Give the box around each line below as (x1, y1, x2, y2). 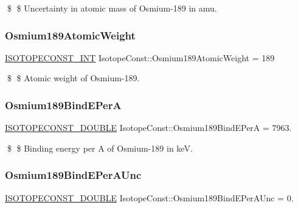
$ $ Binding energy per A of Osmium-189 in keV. (7, 141, 193, 154)
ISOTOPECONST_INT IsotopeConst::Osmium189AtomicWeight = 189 (5, 51, 275, 64)
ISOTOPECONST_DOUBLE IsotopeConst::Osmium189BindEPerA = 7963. (5, 121, 292, 134)
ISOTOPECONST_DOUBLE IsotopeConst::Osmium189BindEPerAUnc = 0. (5, 191, 294, 204)
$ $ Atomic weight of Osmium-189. (7, 72, 140, 84)
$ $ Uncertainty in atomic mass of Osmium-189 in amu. (7, 2, 217, 14)
